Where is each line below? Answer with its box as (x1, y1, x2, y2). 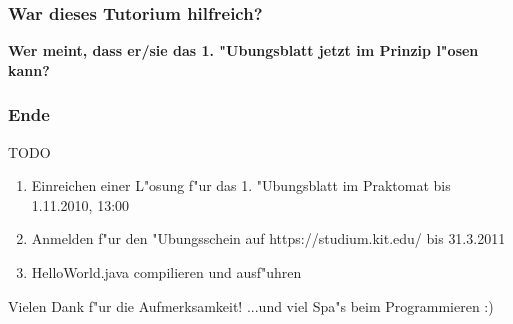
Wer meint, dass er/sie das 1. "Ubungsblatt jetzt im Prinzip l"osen (8, 40, 479, 61)
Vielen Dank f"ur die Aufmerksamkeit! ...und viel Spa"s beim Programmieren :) (8, 295, 494, 316)
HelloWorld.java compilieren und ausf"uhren (31, 262, 302, 282)
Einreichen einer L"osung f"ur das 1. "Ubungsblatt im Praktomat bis (31, 175, 451, 196)
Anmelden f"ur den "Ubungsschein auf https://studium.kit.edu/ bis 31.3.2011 (31, 228, 506, 249)
